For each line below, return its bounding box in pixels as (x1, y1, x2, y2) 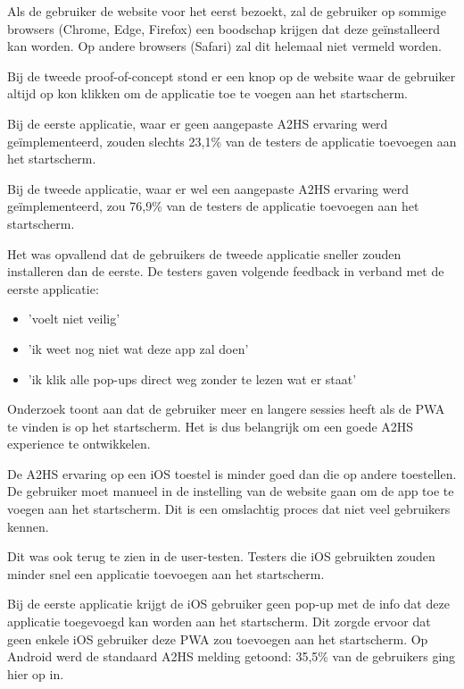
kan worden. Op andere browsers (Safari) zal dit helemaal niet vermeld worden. (7, 37, 442, 55)
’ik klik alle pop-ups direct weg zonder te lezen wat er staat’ (28, 369, 357, 388)
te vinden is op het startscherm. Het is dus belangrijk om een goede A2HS (7, 416, 414, 435)
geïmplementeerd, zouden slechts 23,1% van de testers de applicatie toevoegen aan (7, 131, 457, 150)
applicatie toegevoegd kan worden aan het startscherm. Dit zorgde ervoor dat (7, 612, 431, 631)
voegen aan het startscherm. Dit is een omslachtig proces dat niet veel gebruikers (7, 500, 451, 518)
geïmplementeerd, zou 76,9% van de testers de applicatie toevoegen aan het (7, 197, 419, 215)
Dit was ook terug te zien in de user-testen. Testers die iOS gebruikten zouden (7, 547, 435, 566)
